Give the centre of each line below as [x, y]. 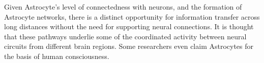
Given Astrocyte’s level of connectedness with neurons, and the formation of [123, 7]
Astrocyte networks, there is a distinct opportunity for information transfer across [132, 16]
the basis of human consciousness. [57, 56]
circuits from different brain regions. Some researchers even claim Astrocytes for [129, 46]
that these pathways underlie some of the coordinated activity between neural [125, 36]
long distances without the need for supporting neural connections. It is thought [129, 26]
